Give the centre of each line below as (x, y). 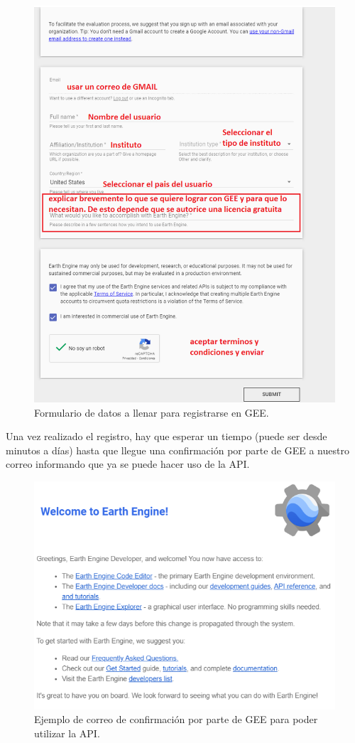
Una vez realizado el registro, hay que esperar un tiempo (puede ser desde (166, 436)
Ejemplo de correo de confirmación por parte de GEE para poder (176, 719)
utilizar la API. (67, 733)
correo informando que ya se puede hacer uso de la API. (128, 464)
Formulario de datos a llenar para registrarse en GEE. (152, 412)
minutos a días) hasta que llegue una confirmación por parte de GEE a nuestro (177, 450)
